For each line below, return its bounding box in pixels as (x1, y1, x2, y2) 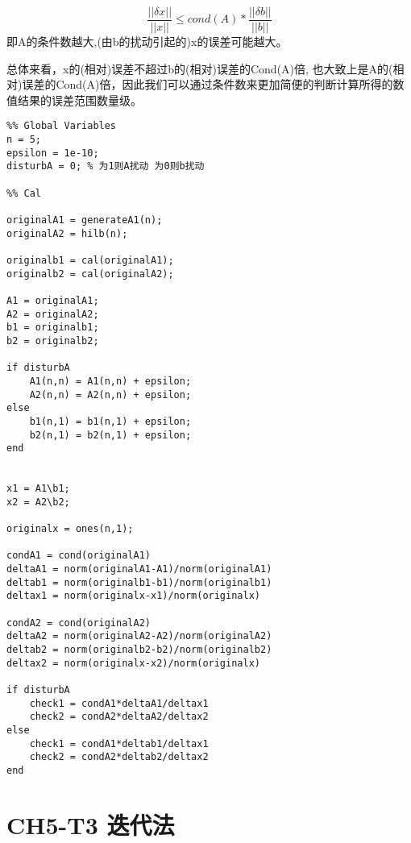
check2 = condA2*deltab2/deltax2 (29, 751, 209, 763)
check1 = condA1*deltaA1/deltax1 (29, 697, 209, 709)
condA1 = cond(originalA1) (6, 550, 151, 562)
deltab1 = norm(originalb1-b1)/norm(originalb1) (6, 576, 272, 588)
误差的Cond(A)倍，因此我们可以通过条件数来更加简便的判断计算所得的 (22, 76, 393, 93)
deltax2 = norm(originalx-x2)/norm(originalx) (6, 657, 260, 669)
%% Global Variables (6, 120, 117, 132)
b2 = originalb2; (6, 334, 99, 347)
